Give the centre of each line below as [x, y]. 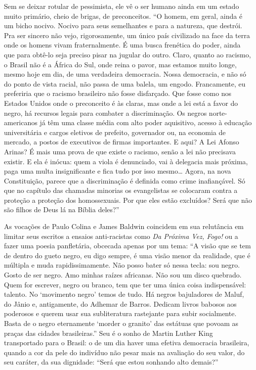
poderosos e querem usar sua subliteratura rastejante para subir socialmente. [120, 313]
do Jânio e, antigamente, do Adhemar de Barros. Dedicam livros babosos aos [120, 303]
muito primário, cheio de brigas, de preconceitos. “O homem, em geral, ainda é [123, 16]
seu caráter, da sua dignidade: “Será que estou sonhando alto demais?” [111, 362]
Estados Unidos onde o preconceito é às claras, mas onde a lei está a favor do [121, 103]
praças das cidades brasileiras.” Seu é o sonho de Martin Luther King [108, 333]
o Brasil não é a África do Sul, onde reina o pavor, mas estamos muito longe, [120, 64]
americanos [21, 122]
